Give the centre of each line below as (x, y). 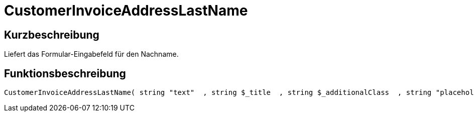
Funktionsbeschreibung (65, 73)
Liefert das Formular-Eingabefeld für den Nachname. (91, 54)
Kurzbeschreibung (52, 35)
